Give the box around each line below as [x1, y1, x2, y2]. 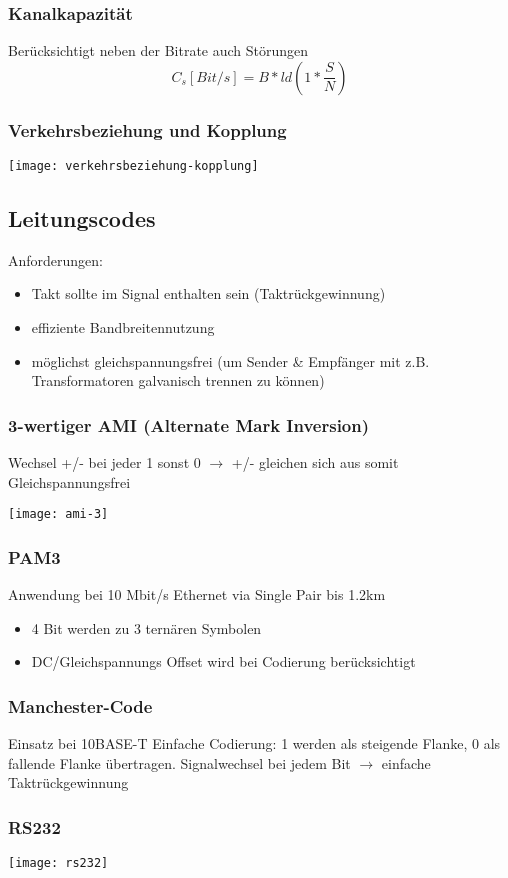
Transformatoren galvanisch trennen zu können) [31, 370, 325, 391]
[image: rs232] [8, 856, 109, 871]
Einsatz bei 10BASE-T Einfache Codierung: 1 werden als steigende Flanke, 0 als [8, 733, 501, 754]
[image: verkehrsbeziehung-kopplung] [8, 159, 259, 174]
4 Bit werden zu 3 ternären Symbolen [31, 617, 262, 638]
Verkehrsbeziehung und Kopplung [8, 117, 287, 142]
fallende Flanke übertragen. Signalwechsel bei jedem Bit [8, 752, 351, 773]
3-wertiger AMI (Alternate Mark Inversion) [8, 412, 370, 437]
